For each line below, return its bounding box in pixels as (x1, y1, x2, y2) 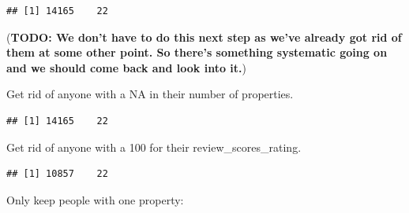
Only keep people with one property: (6, 191, 184, 207)
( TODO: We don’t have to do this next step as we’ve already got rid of (6, 28, 402, 45)
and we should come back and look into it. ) (6, 59, 247, 75)
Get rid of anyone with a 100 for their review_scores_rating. (6, 138, 302, 155)
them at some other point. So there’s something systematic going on (6, 44, 388, 61)
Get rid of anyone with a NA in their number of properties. (6, 86, 294, 102)
